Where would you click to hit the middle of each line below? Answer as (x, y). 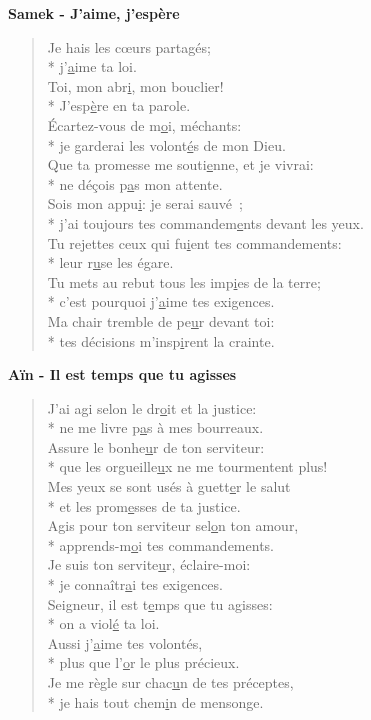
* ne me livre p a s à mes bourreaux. (155, 427)
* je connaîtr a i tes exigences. (135, 584)
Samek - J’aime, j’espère (94, 13)
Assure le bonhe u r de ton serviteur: (156, 446)
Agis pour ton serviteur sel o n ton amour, (173, 525)
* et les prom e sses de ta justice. (144, 505)
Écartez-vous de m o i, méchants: (144, 124)
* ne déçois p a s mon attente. (135, 183)
